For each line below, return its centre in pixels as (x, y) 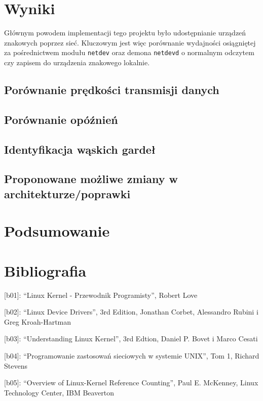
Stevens (16, 365)
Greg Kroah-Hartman (38, 321)
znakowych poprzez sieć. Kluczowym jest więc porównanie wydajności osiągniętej (130, 42)
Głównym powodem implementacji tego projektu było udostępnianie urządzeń (125, 33)
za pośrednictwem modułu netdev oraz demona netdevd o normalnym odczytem (129, 52)
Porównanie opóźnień (61, 119)
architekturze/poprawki (67, 193)
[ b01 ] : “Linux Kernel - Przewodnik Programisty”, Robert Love (101, 295)
